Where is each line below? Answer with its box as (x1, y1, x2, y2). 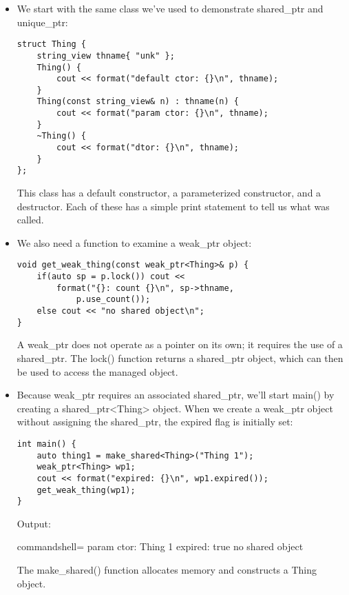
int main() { (17, 438, 76, 449)
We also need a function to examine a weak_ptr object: (17, 235, 252, 250)
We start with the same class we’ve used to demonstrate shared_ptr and (17, 1, 324, 15)
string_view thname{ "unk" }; (36, 50, 175, 61)
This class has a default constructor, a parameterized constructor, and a (17, 185, 321, 200)
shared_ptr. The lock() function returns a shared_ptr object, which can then (17, 350, 343, 365)
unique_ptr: (17, 14, 68, 29)
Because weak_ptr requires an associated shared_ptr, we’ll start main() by (17, 387, 335, 402)
